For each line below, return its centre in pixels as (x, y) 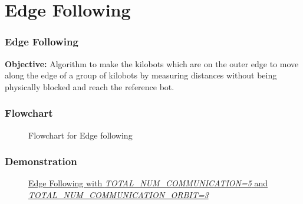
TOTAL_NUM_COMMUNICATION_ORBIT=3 (118, 195)
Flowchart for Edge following (80, 135)
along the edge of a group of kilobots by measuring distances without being (141, 75)
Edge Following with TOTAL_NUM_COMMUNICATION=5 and (148, 183)
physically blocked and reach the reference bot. (90, 86)
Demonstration (41, 161)
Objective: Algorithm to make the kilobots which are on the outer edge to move (152, 63)
